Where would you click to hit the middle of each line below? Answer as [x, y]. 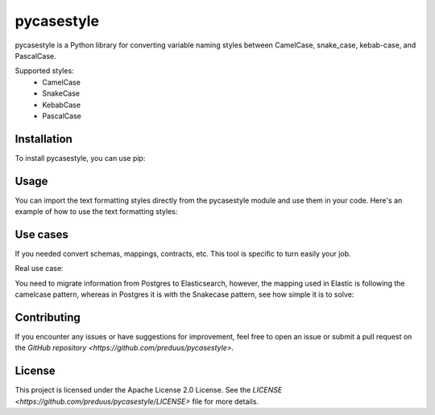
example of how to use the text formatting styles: [96, 212]
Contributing [48, 317]
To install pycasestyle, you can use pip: [80, 158]
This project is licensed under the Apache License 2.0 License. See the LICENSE [149, 390]
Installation [43, 139]
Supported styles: [44, 71]
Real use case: [39, 269]
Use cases [41, 234]
